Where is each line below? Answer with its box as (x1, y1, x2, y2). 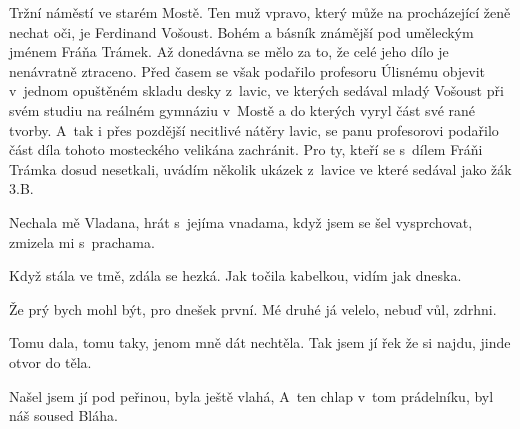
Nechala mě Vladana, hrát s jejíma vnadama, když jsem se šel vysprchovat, (9, 211, 473, 232)
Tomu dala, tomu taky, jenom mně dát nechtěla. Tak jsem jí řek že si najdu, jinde (9, 332, 511, 353)
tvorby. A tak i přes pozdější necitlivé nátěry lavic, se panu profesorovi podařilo (9, 119, 499, 140)
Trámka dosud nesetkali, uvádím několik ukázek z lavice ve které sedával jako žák (9, 158, 512, 179)
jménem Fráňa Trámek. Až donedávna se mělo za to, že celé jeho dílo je (9, 41, 449, 62)
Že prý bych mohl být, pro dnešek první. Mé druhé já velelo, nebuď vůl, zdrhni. (9, 298, 497, 319)
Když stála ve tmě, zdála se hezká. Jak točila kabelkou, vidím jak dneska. (9, 265, 462, 286)
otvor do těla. (9, 351, 92, 372)
